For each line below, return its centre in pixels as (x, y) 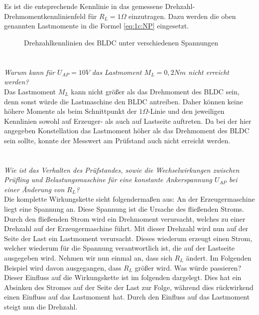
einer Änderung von (34, 189)
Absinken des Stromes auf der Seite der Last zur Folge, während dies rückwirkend (129, 287)
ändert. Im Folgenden (219, 258)
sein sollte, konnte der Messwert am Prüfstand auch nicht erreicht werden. (117, 140)
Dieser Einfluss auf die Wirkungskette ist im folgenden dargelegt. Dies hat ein (123, 277)
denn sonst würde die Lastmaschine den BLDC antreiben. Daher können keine (124, 101)
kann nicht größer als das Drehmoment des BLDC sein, (155, 91)
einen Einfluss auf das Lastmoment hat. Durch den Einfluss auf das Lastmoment (127, 297)
